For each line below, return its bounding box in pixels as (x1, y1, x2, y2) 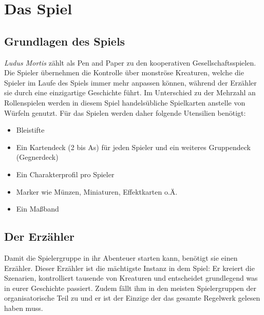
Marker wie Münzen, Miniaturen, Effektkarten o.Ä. (16, 186, 178, 197)
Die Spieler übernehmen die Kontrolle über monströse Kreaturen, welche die (4, 67, 244, 78)
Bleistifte (16, 124, 45, 135)
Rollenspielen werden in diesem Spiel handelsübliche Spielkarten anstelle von (4, 97, 246, 108)
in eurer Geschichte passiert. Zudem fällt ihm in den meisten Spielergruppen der (4, 282, 257, 293)
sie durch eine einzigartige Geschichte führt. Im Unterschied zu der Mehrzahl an (4, 87, 256, 98)
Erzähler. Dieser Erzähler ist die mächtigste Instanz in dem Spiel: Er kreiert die (4, 262, 255, 273)
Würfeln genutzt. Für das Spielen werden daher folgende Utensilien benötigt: (4, 107, 246, 118)
